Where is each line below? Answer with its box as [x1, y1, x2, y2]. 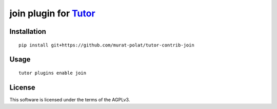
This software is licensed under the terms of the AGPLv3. [9, 96, 130, 102]
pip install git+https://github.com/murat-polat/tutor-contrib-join [18, 42, 194, 48]
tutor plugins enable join [18, 70, 87, 76]
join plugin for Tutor [9, 8, 95, 19]
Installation [9, 27, 46, 36]
